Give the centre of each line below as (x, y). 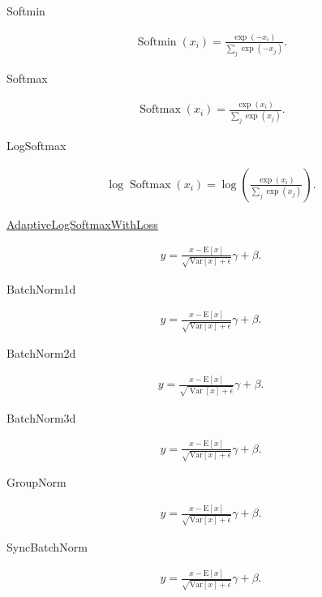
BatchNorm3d (41, 417)
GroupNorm (36, 482)
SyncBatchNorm (47, 547)
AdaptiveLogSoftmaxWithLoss (82, 223)
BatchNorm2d (41, 353)
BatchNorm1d (41, 288)
